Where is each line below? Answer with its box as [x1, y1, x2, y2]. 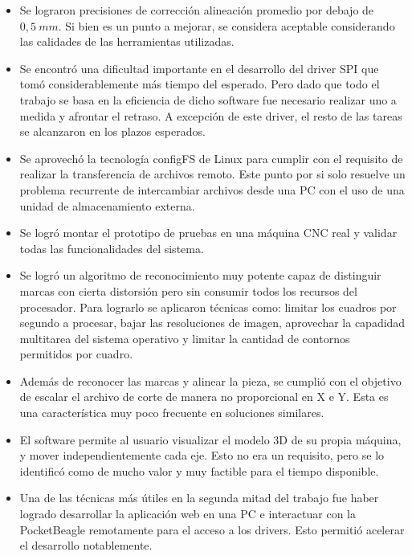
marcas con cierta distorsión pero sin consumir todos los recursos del [19, 282, 357, 299]
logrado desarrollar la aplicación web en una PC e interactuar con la [19, 505, 356, 522]
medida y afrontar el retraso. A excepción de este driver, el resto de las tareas [19, 107, 402, 124]
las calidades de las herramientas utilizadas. [19, 33, 235, 50]
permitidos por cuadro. [19, 345, 133, 362]
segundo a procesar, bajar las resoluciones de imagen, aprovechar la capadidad [19, 314, 406, 331]
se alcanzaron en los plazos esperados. [19, 123, 206, 140]
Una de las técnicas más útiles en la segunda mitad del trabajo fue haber [19, 489, 379, 506]
